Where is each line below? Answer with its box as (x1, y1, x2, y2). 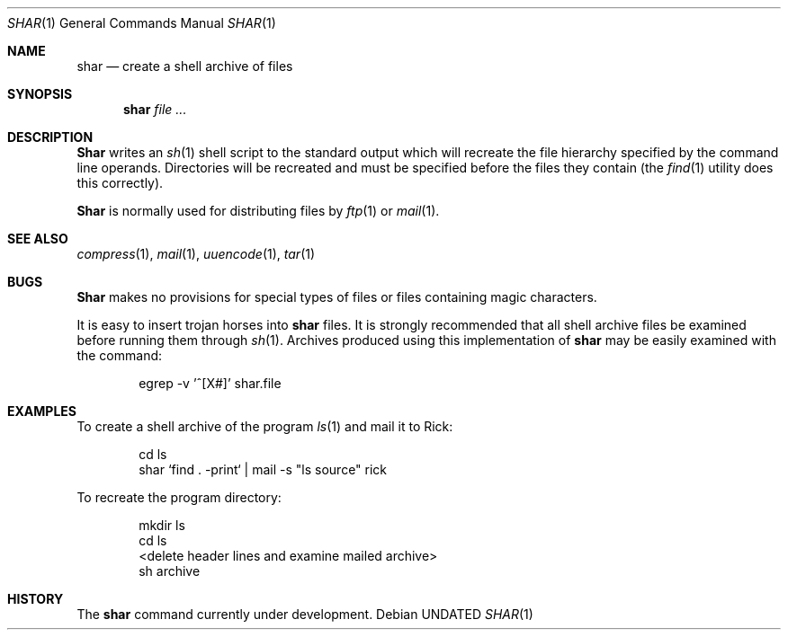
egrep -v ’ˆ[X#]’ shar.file (139, 376, 282, 391)
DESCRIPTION (7, 129, 94, 145)
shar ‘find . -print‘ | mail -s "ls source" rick (139, 462, 388, 477)
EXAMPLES (7, 403, 76, 419)
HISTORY (7, 591, 64, 606)
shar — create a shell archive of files (76, 58, 293, 74)
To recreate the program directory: (76, 490, 282, 505)
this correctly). (76, 175, 164, 190)
